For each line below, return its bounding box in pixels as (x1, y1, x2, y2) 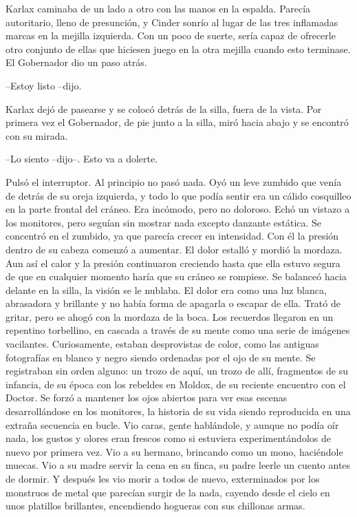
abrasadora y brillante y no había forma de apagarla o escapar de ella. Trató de (6, 296, 340, 310)
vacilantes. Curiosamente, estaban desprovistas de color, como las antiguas (6, 337, 319, 351)
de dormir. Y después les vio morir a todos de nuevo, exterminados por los (6, 472, 320, 485)
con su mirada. (6, 128, 68, 143)
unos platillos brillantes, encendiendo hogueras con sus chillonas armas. (6, 498, 305, 513)
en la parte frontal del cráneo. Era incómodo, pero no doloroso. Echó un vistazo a (6, 202, 350, 216)
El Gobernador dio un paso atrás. (6, 55, 147, 70)
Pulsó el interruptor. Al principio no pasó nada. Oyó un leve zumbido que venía (6, 174, 342, 189)
